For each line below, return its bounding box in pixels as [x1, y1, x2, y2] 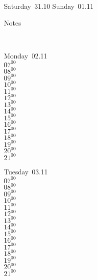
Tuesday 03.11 [4, 166, 48, 176]
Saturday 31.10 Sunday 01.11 [4, 1, 94, 11]
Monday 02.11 [4, 50, 48, 60]
